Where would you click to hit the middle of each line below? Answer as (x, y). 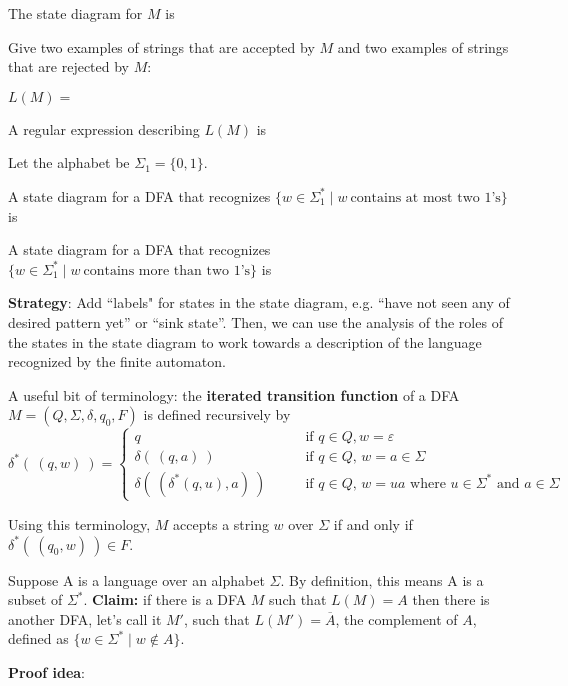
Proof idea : (46, 671)
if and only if (373, 523)
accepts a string (221, 523)
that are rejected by (69, 66)
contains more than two (156, 270)
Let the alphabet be (69, 162)
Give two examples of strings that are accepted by (161, 46)
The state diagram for (75, 13)
